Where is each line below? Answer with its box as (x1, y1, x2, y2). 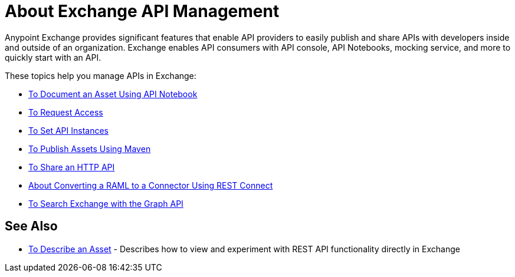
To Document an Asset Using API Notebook (28, 88, 198, 99)
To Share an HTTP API (28, 161, 115, 172)
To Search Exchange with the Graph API (28, 198, 183, 209)
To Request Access (28, 107, 103, 117)
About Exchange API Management (5, 1, 280, 21)
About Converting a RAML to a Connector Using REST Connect (28, 180, 273, 190)
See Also (5, 219, 58, 234)
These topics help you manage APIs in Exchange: (5, 70, 196, 81)
